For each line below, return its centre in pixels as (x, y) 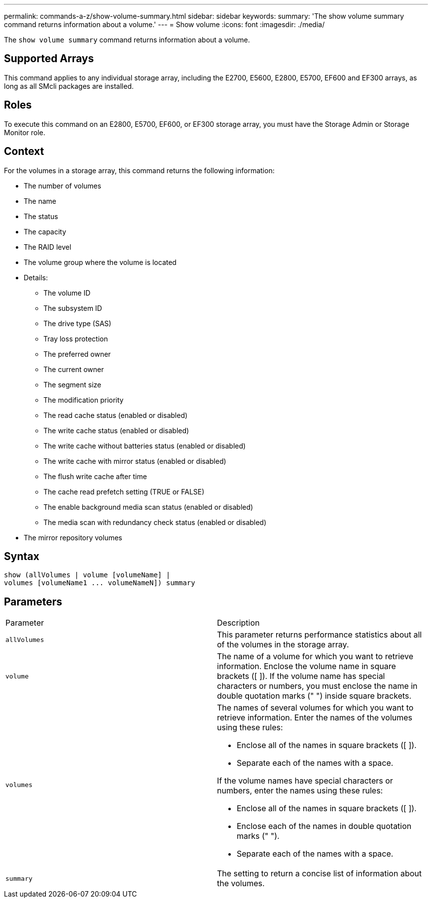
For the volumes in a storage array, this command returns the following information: (139, 170)
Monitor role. (25, 132)
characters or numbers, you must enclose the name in (317, 686)
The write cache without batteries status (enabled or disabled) (145, 446)
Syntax (22, 556)
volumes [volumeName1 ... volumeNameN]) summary (100, 583)
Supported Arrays (49, 59)
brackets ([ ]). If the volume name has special (301, 676)
